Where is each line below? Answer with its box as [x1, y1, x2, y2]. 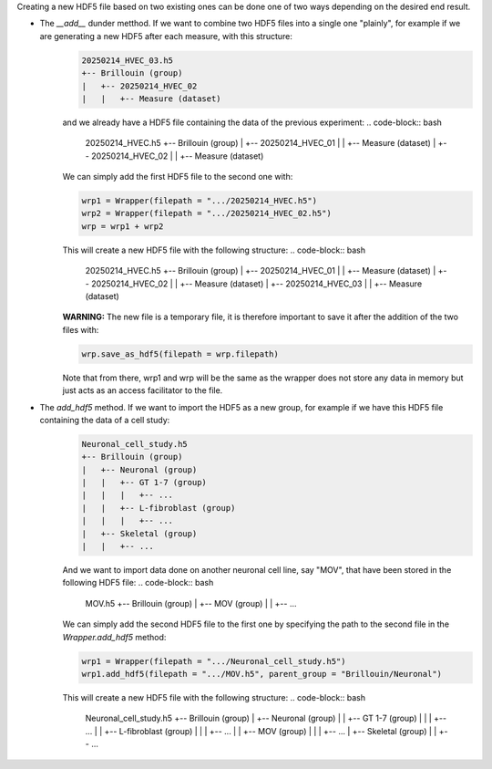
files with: [62, 324, 99, 335]
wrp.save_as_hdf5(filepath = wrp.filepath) [81, 348, 280, 359]
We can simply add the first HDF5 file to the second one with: [62, 171, 293, 182]
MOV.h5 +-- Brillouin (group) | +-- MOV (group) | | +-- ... [85, 598, 297, 608]
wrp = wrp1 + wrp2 [81, 221, 164, 232]
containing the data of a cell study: [39, 414, 170, 425]
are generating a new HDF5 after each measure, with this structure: [39, 30, 293, 41]
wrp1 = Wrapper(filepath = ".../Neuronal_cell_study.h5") [81, 656, 346, 666]
